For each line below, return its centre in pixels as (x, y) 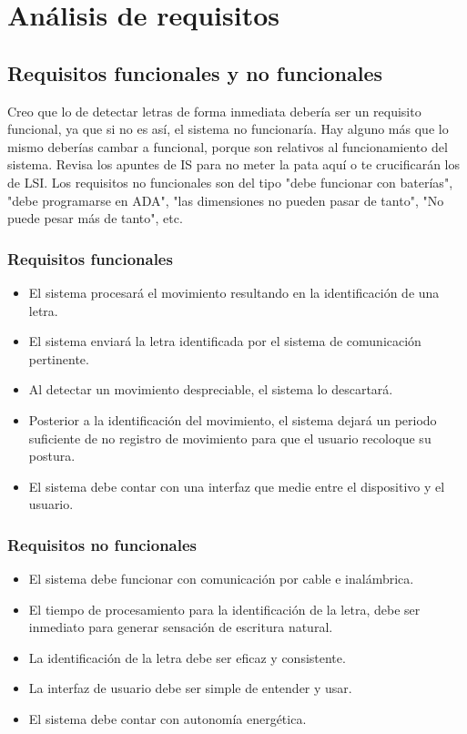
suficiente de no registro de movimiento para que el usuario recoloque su (230, 438)
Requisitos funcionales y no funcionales (195, 72)
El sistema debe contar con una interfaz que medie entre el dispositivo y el (237, 486)
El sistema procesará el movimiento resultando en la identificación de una (234, 292)
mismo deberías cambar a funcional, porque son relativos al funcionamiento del (228, 146)
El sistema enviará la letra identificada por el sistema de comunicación (225, 341)
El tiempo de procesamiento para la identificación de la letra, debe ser (224, 609)
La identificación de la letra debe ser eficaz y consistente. (187, 657)
